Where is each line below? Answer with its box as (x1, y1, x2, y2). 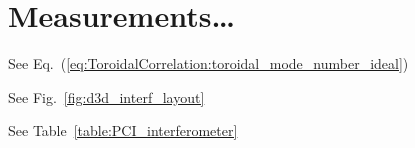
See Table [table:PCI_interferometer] (8, 120, 238, 141)
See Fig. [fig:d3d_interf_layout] (8, 86, 205, 107)
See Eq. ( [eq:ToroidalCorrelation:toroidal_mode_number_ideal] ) (8, 53, 409, 74)
